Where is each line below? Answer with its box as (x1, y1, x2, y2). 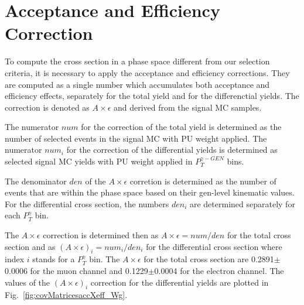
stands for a (32, 253, 75, 265)
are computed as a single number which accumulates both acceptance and (5, 78, 270, 90)
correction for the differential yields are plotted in (90, 276, 269, 288)
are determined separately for (189, 197, 295, 210)
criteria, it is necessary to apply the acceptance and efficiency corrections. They (5, 66, 290, 78)
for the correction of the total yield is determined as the (81, 121, 282, 133)
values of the (5, 276, 50, 288)
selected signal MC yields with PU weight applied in (5, 155, 193, 167)
